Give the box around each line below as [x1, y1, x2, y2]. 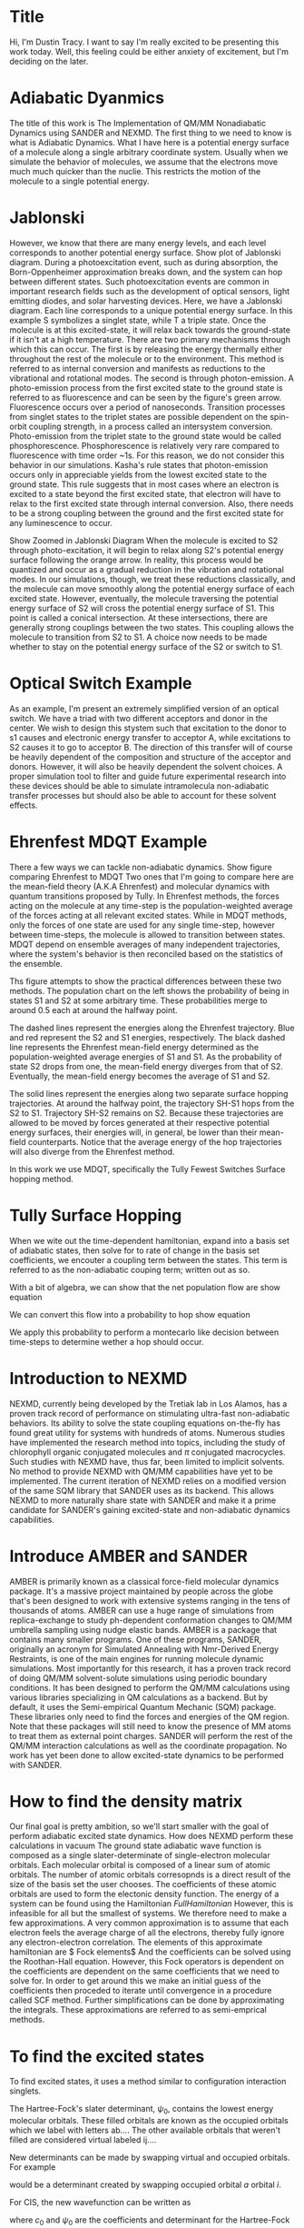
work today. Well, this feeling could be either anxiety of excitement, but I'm [9, 45, 289, 56]
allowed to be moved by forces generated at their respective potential [9, 1117, 270, 1128]
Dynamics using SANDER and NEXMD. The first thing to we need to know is [9, 127, 292, 138]
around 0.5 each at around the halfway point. [9, 1004, 179, 1015]
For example [9, 2162, 56, 2173]
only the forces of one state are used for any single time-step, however [9, 920, 275, 930]
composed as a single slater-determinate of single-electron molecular [9, 1850, 270, 1861]
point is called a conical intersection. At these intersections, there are [9, 612, 268, 623]
